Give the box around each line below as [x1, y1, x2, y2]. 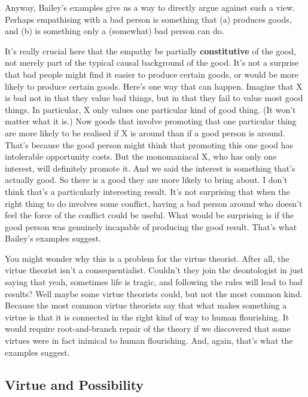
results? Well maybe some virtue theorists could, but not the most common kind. [5, 287, 303, 300]
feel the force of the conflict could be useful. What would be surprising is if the [5, 209, 294, 221]
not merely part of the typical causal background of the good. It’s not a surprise [5, 56, 299, 69]
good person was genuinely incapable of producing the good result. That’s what [5, 220, 297, 233]
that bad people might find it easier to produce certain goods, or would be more [5, 68, 298, 80]
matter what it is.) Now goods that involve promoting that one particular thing [5, 115, 297, 127]
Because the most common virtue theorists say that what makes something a [5, 299, 287, 312]
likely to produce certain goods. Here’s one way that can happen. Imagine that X [5, 80, 303, 92]
